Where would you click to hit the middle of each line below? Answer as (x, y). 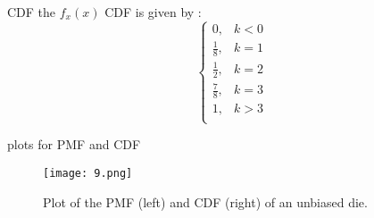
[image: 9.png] (88, 173)
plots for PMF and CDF (74, 144)
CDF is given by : (153, 12)
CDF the (32, 12)
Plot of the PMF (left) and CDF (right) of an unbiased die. (205, 201)
